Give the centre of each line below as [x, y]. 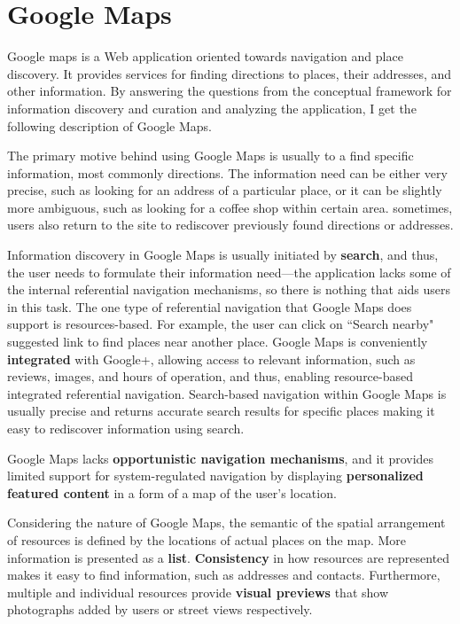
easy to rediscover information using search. [126, 428]
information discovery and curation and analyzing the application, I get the [212, 108]
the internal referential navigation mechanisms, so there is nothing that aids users [229, 289]
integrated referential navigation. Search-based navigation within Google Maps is [227, 393]
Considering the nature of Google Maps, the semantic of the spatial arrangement [226, 523]
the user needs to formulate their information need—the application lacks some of [229, 272]
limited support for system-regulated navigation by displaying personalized [215, 476]
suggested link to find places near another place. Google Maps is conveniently [218, 342]
